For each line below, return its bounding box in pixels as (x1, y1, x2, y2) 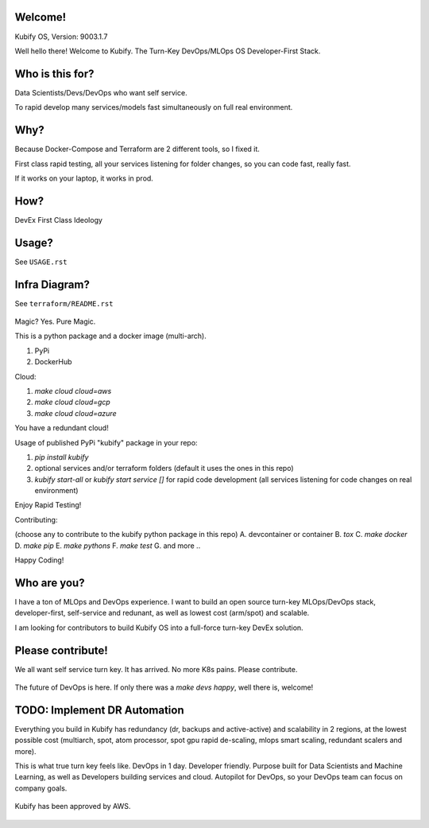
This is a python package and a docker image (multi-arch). (14, 331, 207, 341)
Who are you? (14, 576, 85, 589)
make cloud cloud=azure (34, 408, 117, 418)
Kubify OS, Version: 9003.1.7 (14, 32, 108, 41)
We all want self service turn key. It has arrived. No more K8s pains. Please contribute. (14, 664, 298, 674)
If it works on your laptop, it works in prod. (14, 173, 154, 183)
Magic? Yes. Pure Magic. (14, 317, 96, 326)
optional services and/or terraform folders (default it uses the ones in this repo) (34, 464, 294, 473)
